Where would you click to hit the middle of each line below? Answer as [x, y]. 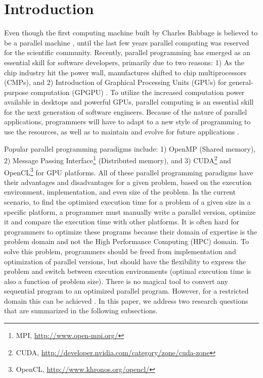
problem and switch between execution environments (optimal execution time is [128, 271]
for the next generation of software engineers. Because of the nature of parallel [126, 111]
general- [241, 82]
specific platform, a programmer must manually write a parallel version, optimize [130, 211]
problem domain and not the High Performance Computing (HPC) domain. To [126, 241]
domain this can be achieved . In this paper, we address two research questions [126, 300]
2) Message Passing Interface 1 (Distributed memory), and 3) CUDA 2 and [118, 159]
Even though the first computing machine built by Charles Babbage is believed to [131, 33]
